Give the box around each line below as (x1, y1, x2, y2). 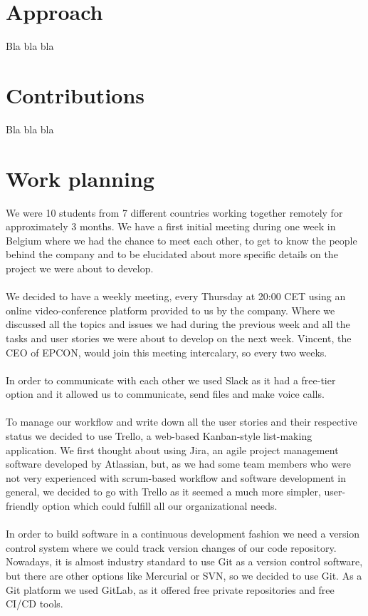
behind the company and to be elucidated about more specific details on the (6, 247, 338, 262)
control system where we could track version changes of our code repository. (6, 540, 337, 555)
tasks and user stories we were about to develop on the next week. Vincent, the (6, 330, 352, 345)
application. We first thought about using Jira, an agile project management (6, 442, 339, 457)
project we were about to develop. (6, 260, 154, 275)
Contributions (6, 80, 145, 109)
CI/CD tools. (6, 596, 63, 611)
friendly (6, 498, 39, 513)
